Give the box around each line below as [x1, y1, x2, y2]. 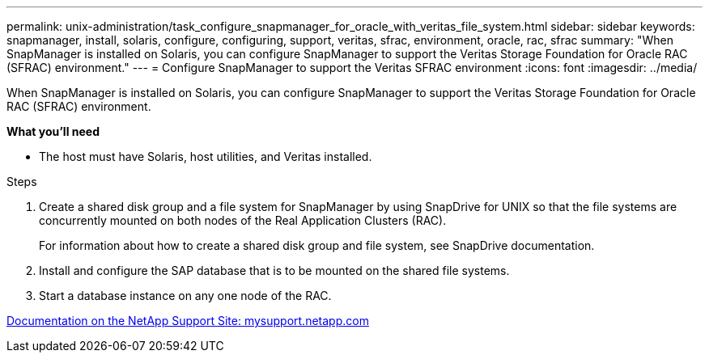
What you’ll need [6, 125, 100, 138]
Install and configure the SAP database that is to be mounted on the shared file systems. [39, 264, 510, 277]
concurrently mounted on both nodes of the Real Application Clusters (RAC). [39, 213, 447, 227]
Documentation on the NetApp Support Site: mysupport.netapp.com [6, 314, 369, 327]
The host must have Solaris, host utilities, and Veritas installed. [39, 150, 372, 163]
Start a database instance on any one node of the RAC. [39, 289, 332, 302]
